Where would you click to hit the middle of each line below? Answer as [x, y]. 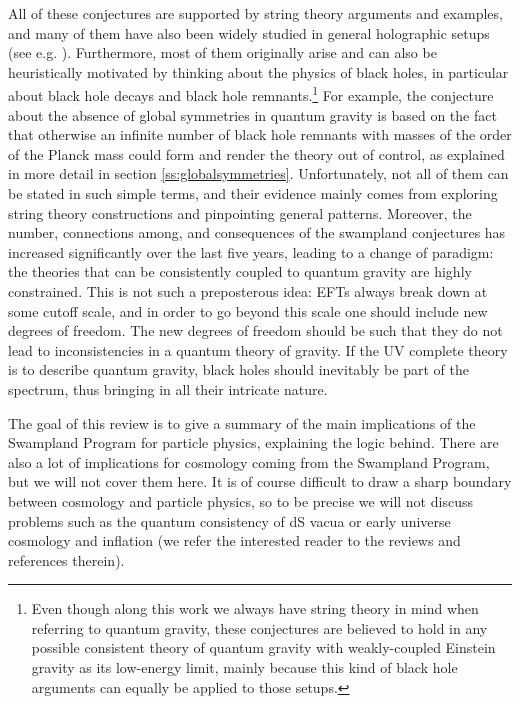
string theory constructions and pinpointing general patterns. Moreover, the [240, 212]
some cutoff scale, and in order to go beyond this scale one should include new [248, 310]
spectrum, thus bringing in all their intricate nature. [168, 388]
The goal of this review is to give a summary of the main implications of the [242, 422]
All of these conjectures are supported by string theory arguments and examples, [255, 13]
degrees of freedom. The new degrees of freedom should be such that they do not [255, 330]
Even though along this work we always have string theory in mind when [255, 608]
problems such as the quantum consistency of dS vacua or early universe [229, 520]
